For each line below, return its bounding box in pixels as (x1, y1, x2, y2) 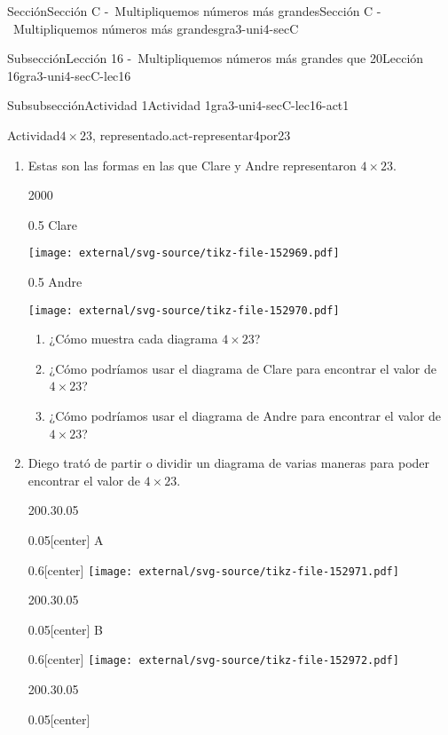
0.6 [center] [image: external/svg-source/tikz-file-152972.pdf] (28, 650, 399, 668)
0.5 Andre (28, 273, 83, 290)
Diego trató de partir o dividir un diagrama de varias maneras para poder (28, 454, 430, 472)
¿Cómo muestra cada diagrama (49, 329, 218, 348)
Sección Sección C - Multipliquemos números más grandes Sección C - (7, 2, 381, 20)
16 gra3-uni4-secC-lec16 (7, 66, 131, 84)
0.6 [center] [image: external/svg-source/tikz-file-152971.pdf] (28, 560, 399, 579)
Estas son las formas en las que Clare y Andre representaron (28, 155, 357, 174)
